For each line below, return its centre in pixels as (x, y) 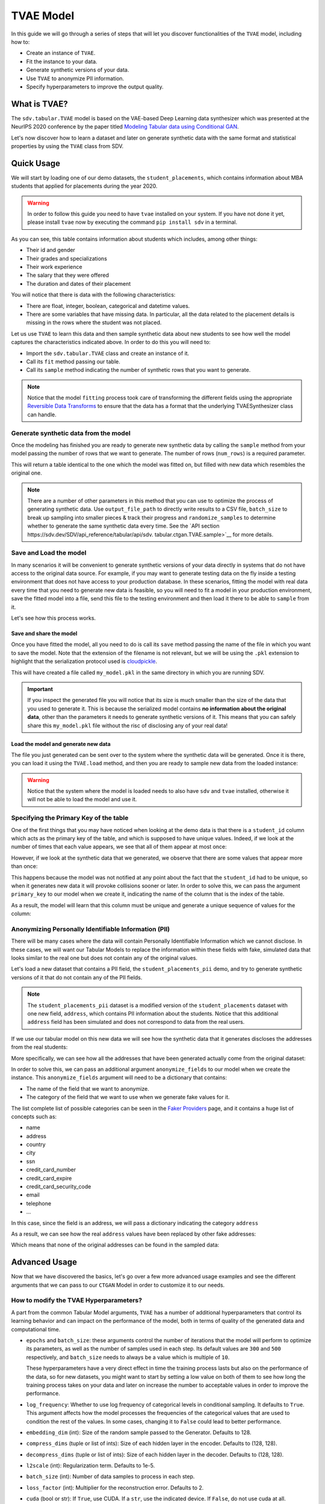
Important (40, 689)
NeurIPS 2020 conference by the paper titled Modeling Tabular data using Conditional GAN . (125, 127)
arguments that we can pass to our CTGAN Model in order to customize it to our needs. (118, 1285)
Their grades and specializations (67, 258)
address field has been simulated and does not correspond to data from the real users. (136, 1022)
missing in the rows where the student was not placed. (94, 322)
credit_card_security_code (59, 1187)
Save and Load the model (49, 553)
